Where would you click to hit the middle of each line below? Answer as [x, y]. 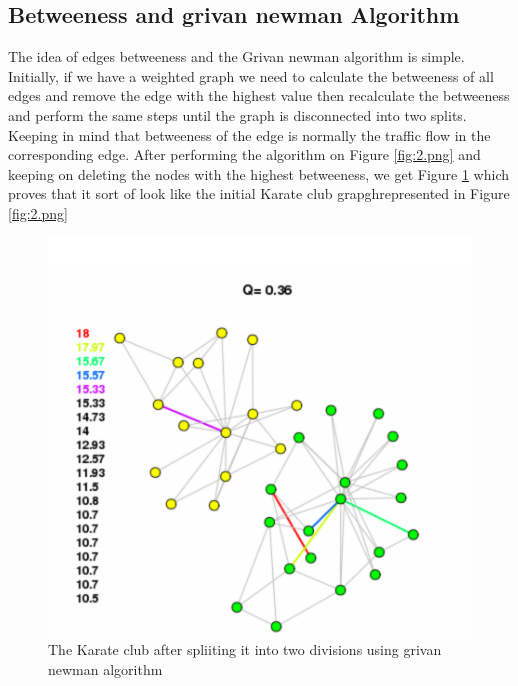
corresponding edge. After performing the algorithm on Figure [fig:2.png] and [244, 154]
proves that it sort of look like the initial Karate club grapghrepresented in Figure [259, 193]
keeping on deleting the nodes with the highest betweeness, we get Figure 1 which [258, 173]
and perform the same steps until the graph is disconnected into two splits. [237, 114]
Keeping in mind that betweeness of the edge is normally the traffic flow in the [249, 134]
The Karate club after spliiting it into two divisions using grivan [245, 649]
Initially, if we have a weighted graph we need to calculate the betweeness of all [251, 75]
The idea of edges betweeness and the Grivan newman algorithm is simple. [236, 56]
